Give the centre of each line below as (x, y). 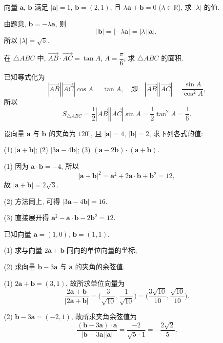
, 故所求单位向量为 (95, 283)
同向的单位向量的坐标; (102, 250)
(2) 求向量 (20, 266)
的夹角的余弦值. (100, 266)
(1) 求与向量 (23, 250)
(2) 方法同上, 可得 (32, 201)
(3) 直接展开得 (27, 217)
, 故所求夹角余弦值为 (104, 316)
